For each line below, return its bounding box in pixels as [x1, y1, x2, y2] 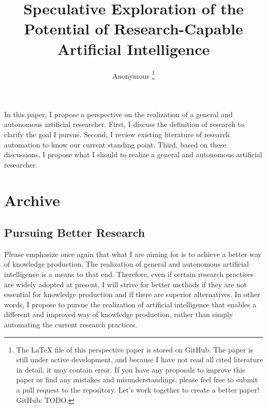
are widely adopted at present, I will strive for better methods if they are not [4, 279, 247, 289]
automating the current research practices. [4, 319, 138, 330]
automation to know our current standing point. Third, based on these [4, 139, 226, 150]
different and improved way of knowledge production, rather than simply [4, 309, 233, 320]
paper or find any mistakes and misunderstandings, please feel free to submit [16, 374, 258, 385]
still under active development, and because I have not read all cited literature [16, 354, 263, 365]
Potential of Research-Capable [24, 18, 243, 39]
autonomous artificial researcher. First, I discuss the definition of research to [4, 119, 244, 129]
